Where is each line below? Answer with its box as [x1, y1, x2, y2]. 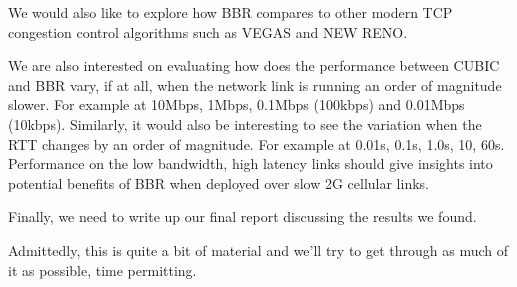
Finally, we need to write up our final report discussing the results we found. [8, 206, 477, 227]
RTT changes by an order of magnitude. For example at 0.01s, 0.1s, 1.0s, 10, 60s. [8, 133, 505, 154]
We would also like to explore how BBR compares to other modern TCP [8, 2, 453, 22]
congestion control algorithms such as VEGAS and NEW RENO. [8, 21, 408, 42]
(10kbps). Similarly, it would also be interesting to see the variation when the [8, 113, 482, 134]
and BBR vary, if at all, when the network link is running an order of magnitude [8, 74, 502, 95]
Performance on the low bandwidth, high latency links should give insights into [8, 153, 493, 174]
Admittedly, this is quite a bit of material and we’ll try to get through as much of [8, 239, 509, 260]
